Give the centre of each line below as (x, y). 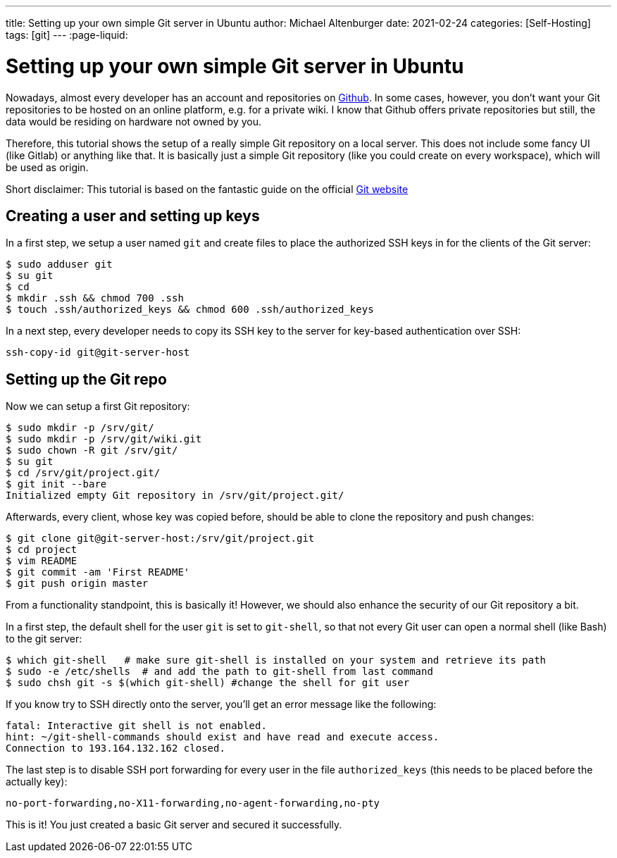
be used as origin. (47, 167)
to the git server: (44, 639)
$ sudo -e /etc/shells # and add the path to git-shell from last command (219, 672)
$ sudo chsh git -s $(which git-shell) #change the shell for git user (208, 683)
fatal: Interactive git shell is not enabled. (136, 726)
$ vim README (42, 561)
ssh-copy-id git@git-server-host (98, 353)
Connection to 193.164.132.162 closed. (116, 748)
